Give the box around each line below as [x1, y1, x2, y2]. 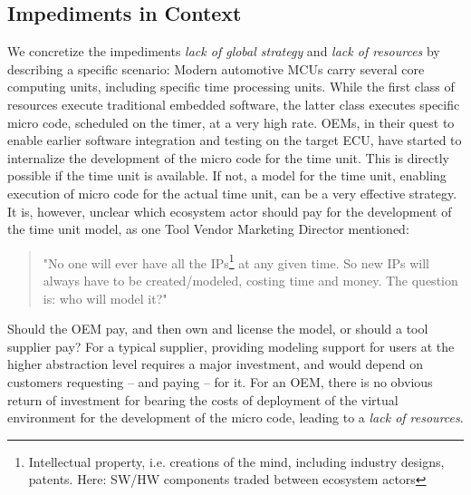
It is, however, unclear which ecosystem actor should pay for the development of [7, 201, 452, 220]
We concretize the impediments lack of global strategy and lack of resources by [7, 42, 440, 61]
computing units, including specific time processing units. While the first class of [7, 77, 455, 96]
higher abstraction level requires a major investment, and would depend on [7, 354, 423, 374]
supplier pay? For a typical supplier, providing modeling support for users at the [7, 336, 455, 355]
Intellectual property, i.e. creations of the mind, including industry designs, [28, 451, 445, 471]
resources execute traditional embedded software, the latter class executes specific [7, 94, 460, 113]
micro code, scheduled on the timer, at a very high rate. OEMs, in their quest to [7, 112, 455, 131]
